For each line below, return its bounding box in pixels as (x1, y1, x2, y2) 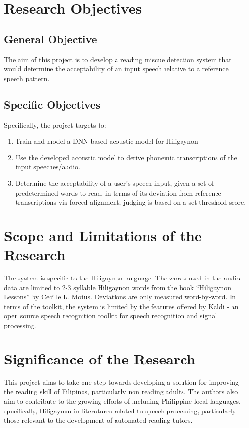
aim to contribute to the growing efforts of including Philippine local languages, (4, 395, 241, 406)
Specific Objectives (4, 97, 100, 112)
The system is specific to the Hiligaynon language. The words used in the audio (4, 273, 240, 283)
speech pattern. (4, 73, 50, 83)
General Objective (4, 31, 97, 46)
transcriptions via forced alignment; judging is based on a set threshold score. (15, 197, 246, 207)
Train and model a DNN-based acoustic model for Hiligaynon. (15, 136, 200, 146)
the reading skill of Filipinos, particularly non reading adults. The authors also (4, 386, 238, 396)
